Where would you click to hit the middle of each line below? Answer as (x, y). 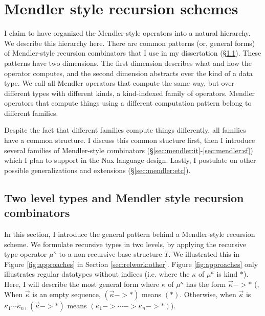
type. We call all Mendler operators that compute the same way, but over (119, 83)
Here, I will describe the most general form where (82, 284)
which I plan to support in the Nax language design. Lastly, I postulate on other (130, 160)
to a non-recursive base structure (111, 254)
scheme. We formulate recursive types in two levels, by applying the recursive (125, 244)
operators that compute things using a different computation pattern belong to (128, 103)
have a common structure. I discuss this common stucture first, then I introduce (130, 140)
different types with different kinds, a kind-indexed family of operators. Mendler (130, 93)
